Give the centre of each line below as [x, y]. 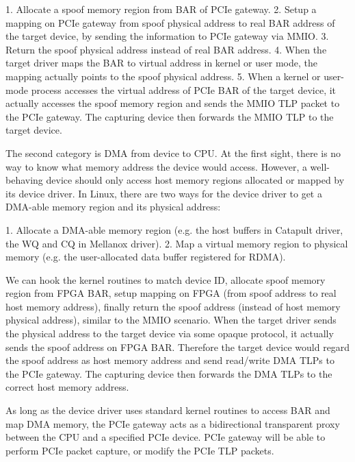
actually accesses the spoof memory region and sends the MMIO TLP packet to [173, 103]
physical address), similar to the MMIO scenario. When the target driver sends [171, 320]
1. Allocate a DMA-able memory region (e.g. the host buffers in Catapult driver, [174, 229]
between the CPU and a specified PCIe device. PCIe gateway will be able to [166, 437]
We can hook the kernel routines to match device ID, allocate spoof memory [166, 279]
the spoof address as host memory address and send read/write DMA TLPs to [170, 360]
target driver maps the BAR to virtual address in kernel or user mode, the [161, 63]
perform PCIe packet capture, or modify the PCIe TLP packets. [140, 450]
